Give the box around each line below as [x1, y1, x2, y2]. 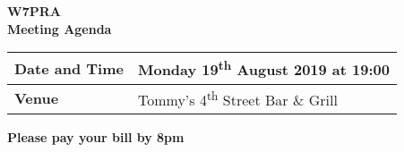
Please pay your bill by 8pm [7, 127, 185, 146]
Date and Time [14, 57, 124, 79]
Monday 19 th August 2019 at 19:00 [137, 56, 391, 80]
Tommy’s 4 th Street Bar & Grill [137, 86, 338, 110]
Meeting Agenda [7, 19, 112, 38]
